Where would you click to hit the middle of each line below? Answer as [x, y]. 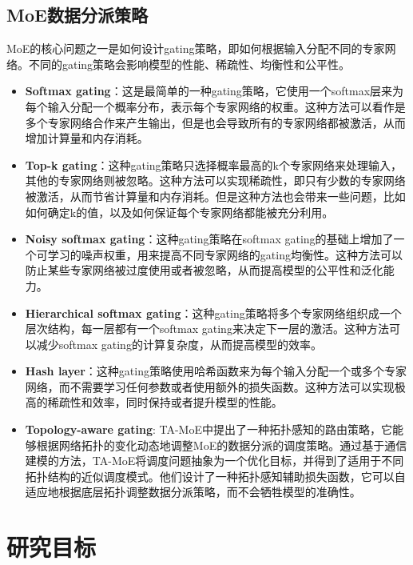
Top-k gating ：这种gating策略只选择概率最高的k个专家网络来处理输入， [213, 164]
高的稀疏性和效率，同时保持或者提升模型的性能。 [154, 402]
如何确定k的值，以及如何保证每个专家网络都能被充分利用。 [179, 212]
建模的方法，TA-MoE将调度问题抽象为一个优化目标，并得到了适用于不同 [214, 461]
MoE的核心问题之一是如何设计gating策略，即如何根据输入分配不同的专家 [196, 48]
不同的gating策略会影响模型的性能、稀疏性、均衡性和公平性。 [189, 64]
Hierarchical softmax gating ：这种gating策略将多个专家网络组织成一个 [213, 313]
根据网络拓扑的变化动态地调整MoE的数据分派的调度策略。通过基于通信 [222, 445]
